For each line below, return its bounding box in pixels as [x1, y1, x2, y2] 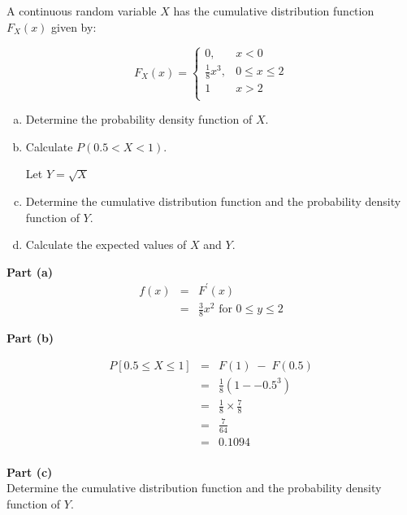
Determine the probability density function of [25, 111, 253, 128]
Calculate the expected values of [25, 236, 187, 253]
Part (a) [6, 263, 53, 280]
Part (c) [6, 463, 53, 480]
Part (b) [6, 330, 54, 347]
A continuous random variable [6, 2, 157, 19]
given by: [51, 18, 97, 35]
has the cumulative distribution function [173, 2, 375, 19]
